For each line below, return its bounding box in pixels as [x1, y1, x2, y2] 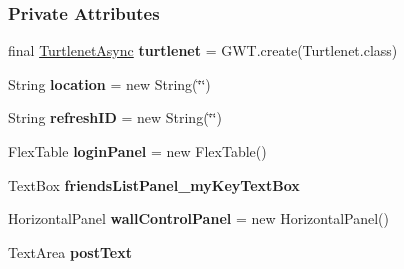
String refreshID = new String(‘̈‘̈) [8, 107, 222, 128]
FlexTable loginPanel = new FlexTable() [8, 141, 267, 161]
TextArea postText [8, 241, 132, 262]
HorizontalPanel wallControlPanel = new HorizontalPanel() [8, 208, 389, 229]
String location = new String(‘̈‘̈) [8, 73, 211, 94]
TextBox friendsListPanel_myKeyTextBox [8, 174, 300, 195]
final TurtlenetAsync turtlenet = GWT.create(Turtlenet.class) [8, 40, 398, 61]
